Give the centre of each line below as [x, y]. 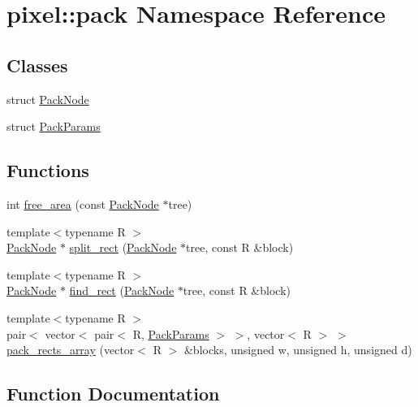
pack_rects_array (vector [71, 350]
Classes [37, 65]
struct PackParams [54, 126]
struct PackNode [48, 99]
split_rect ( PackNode [123, 247]
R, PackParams [171, 333]
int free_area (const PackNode [83, 203]
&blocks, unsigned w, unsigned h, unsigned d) [298, 350]
